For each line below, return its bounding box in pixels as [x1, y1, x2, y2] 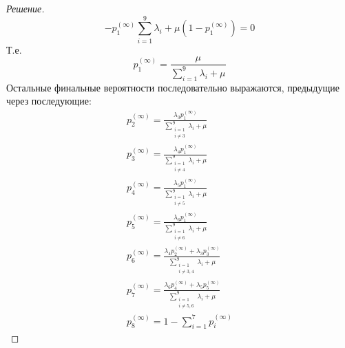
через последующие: [6, 94, 92, 108]
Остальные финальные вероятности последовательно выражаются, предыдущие [6, 80, 339, 94]
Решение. [6, 1, 45, 15]
